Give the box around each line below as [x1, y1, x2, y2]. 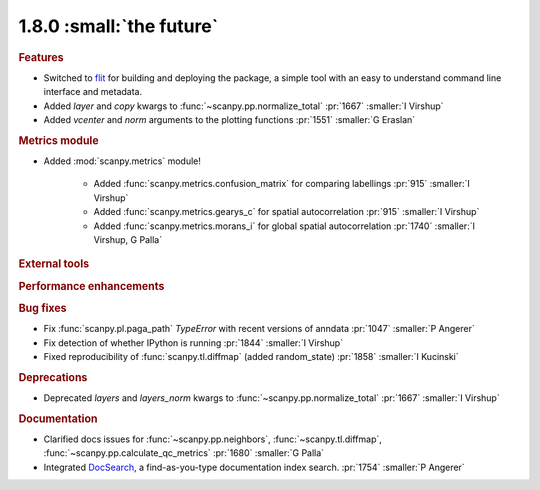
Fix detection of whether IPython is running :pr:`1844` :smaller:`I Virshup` [43, 336, 344, 349]
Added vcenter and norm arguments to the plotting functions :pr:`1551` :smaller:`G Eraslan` [43, 113, 416, 125]
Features [18, 50, 64, 64]
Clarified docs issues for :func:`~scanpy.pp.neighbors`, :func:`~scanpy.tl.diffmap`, [43, 433, 382, 445]
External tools [18, 257, 90, 271]
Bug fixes [18, 301, 67, 315]
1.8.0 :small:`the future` [18, 15, 219, 37]
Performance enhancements [18, 279, 165, 293]
